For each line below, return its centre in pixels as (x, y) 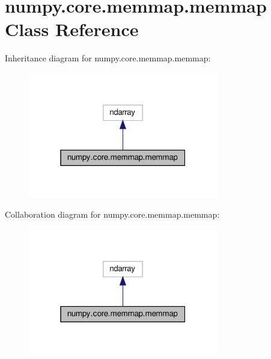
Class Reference (72, 29)
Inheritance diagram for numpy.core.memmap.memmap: (108, 58)
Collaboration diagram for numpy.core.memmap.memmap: (112, 214)
